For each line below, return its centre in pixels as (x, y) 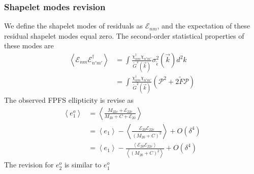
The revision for (29, 165)
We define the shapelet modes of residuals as (74, 26)
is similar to (83, 165)
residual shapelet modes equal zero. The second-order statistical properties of (124, 35)
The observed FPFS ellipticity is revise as (69, 100)
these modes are (29, 46)
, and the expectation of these (204, 26)
